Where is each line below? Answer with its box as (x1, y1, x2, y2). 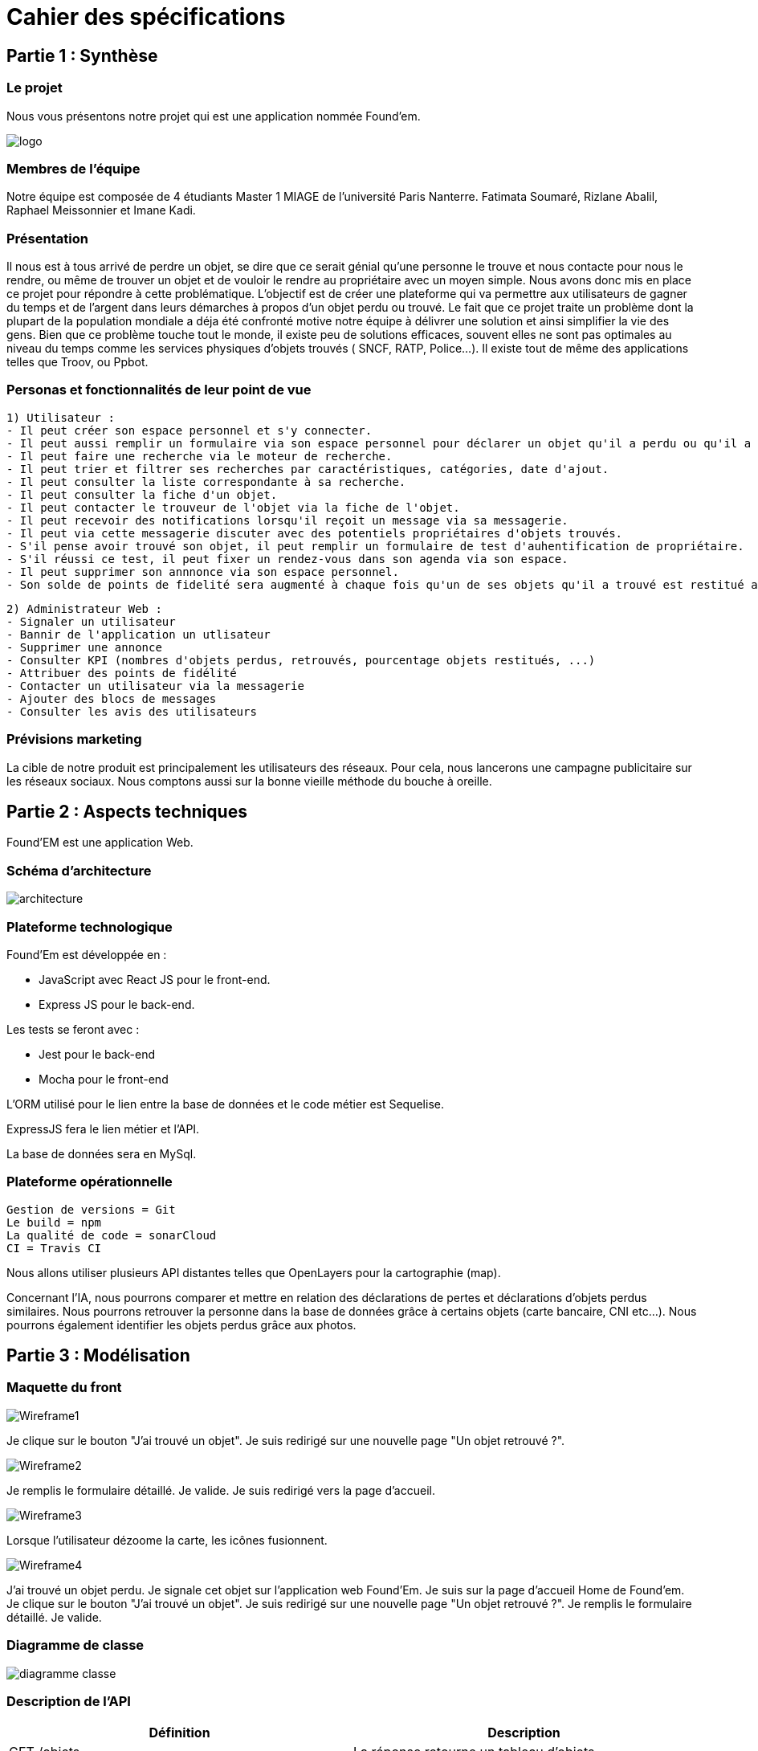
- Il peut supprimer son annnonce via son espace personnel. (6, 565, 399, 578)
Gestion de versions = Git (6, 1202, 176, 1216)
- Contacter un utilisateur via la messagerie (6, 679, 304, 692)
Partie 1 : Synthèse (6, 45, 158, 66)
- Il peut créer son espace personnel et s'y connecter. (6, 423, 373, 437)
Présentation (6, 230, 88, 247)
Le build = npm (6, 1215, 102, 1229)
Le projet (6, 80, 63, 96)
